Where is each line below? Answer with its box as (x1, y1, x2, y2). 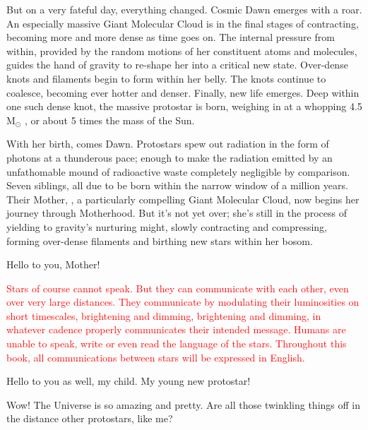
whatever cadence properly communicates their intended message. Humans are (6, 322, 346, 337)
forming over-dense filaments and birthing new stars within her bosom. (6, 233, 313, 248)
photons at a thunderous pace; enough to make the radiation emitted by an (6, 150, 333, 165)
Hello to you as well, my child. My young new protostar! (6, 374, 251, 388)
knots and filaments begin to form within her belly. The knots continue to (6, 71, 326, 85)
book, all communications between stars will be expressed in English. (6, 350, 305, 364)
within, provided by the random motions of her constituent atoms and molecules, (6, 43, 357, 58)
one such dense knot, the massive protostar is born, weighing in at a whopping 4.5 (6, 99, 362, 114)
